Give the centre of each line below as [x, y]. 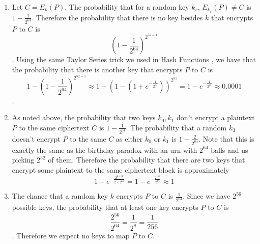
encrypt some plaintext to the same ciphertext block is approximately [121, 169]
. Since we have [207, 196]
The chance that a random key [60, 196]
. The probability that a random [176, 127]
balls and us [229, 150]
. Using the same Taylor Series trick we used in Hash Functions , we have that [134, 59]
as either [129, 138]
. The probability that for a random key [127, 7]
